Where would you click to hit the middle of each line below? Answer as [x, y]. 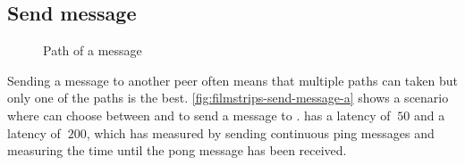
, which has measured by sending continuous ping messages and [260, 132]
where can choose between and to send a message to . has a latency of [199, 115]
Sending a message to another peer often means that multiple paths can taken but [232, 80]
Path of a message [93, 50]
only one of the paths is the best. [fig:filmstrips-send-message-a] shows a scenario [228, 98]
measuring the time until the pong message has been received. [177, 150]
